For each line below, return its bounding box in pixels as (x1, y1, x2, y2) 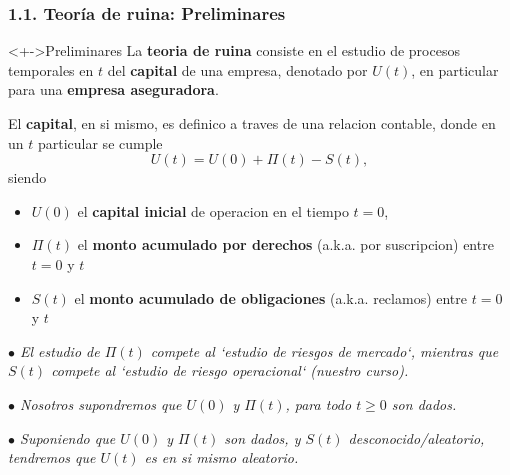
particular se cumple (37, 132, 163, 153)
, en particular (411, 59, 499, 80)
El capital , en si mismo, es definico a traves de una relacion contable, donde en (8, 113, 496, 133)
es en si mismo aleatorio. (144, 447, 299, 468)
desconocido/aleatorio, (348, 427, 485, 448)
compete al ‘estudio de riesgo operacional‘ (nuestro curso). (51, 360, 409, 381)
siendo (8, 167, 47, 188)
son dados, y (224, 427, 301, 448)
